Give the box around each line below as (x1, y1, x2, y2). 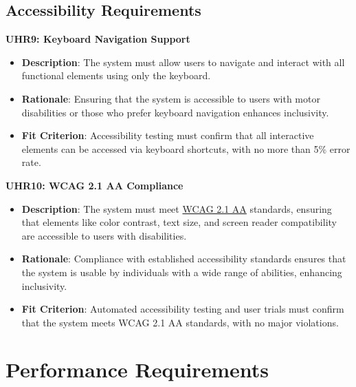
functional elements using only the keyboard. (21, 68, 211, 83)
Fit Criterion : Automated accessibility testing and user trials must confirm (21, 302, 344, 316)
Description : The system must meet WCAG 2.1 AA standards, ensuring (21, 201, 332, 216)
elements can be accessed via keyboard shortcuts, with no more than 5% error (21, 141, 351, 156)
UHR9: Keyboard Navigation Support (5, 32, 190, 46)
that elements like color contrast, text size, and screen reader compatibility (21, 215, 337, 229)
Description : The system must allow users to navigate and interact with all (21, 54, 345, 69)
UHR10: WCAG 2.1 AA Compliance (5, 178, 183, 192)
